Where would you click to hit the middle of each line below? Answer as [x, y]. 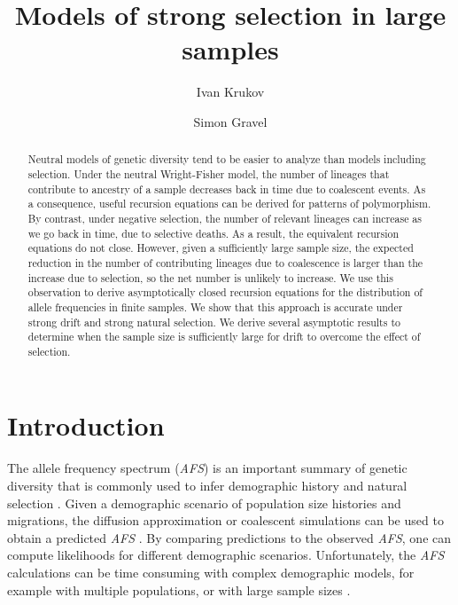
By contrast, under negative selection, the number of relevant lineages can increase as [225, 218]
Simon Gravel [230, 121]
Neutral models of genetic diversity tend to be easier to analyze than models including [227, 159]
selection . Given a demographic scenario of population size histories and [204, 503]
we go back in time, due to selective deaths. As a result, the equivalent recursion [213, 233]
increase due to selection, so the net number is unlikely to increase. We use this [210, 277]
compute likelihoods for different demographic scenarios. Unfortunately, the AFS [226, 555]
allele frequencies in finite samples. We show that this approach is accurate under [215, 306]
